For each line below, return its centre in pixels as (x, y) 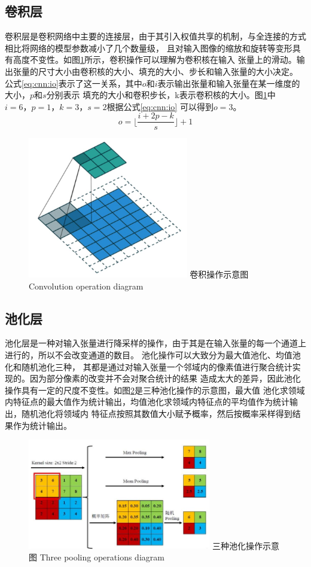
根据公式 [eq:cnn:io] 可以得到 (160, 106)
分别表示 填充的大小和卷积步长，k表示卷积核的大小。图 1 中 (161, 95)
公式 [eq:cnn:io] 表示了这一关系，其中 (74, 83)
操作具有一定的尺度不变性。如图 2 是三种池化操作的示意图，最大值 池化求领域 (155, 390)
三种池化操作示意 (246, 545)
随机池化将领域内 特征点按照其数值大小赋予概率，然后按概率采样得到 (157, 413)
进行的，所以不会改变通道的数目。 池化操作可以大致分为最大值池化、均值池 (153, 355)
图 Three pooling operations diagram (97, 557)
